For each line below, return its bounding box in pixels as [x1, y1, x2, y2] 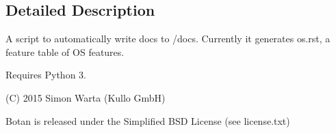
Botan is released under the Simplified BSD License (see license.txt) [5, 113, 290, 128]
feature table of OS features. [5, 44, 125, 59]
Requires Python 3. [5, 68, 86, 82]
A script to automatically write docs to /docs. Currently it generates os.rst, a [5, 31, 331, 46]
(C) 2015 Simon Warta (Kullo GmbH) [5, 90, 166, 104]
